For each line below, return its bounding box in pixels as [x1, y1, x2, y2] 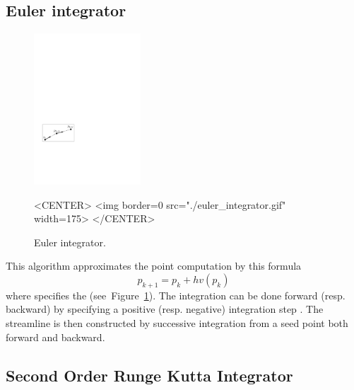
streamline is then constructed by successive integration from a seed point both [6, 316, 348, 331]
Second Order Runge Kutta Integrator [6, 364, 293, 386]
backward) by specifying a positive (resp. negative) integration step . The [6, 302, 324, 316]
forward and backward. [6, 329, 105, 344]
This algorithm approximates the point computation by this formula [6, 258, 302, 273]
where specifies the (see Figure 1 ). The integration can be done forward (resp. [6, 287, 346, 302]
